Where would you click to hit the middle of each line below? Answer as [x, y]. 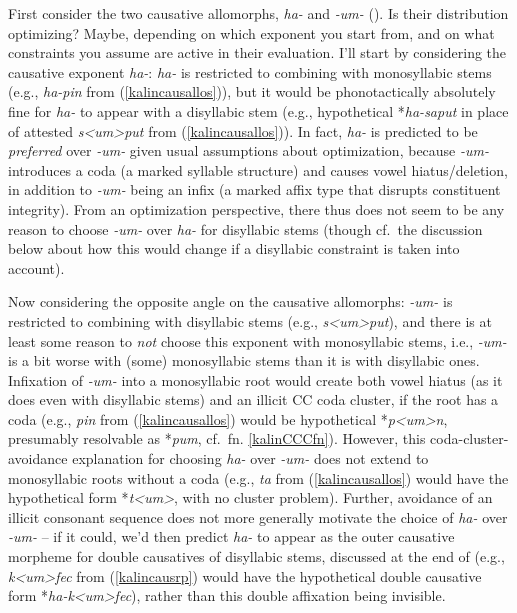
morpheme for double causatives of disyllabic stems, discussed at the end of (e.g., [256, 556]
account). [36, 267]
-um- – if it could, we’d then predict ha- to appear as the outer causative [231, 536]
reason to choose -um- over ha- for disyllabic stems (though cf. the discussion [245, 228]
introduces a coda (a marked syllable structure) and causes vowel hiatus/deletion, [258, 169]
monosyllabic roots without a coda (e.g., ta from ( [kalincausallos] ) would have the [258, 477]
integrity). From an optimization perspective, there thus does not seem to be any [256, 208]
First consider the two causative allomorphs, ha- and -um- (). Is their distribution [258, 13]
